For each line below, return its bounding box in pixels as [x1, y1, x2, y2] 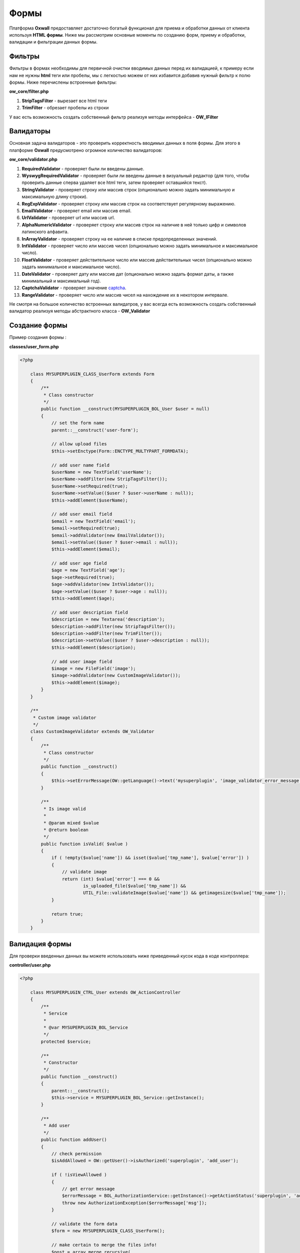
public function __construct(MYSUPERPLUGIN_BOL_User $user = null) [40, 406, 210, 412]
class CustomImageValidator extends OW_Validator [30, 729, 154, 734]
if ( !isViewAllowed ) [51, 1172, 107, 1178]
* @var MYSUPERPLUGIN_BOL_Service [43, 1025, 128, 1030]
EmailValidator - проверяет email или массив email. [21, 208, 132, 214]
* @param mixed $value [43, 820, 99, 825]
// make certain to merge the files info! [51, 1242, 157, 1248]
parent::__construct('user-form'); [51, 427, 138, 433]
